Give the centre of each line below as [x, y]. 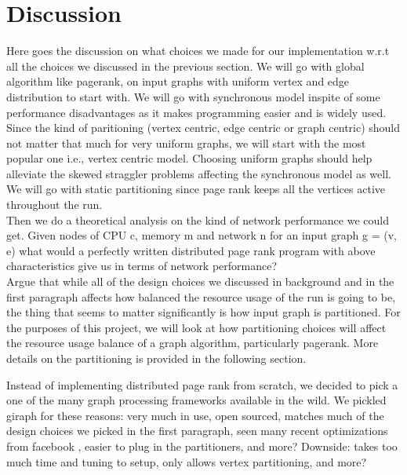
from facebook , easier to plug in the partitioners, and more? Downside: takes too [202, 446]
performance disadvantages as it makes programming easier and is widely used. [196, 112]
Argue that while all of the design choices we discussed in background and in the [200, 281]
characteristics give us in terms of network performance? [142, 266]
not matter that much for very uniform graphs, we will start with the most [186, 142]
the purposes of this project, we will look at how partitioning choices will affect [196, 327]
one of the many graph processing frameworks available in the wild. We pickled [196, 400]
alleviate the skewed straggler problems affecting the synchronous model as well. [199, 173]
